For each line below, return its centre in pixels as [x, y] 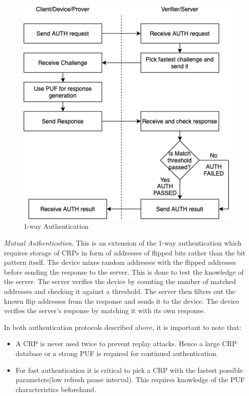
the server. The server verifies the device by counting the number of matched [120, 281]
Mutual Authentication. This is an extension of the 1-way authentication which [123, 243]
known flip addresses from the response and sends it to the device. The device [122, 301]
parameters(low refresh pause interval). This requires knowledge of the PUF [130, 379]
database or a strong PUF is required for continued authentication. [117, 353]
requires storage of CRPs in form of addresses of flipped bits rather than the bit [125, 252]
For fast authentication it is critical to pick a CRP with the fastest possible [129, 370]
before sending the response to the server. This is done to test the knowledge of [124, 271]
